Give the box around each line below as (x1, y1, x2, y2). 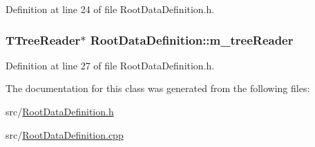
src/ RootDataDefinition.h (6, 104, 114, 118)
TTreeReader (6, 31, 81, 48)
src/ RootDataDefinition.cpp (6, 127, 124, 142)
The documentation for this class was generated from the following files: (6, 81, 310, 95)
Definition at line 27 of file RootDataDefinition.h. (6, 58, 215, 72)
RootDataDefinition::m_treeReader (90, 31, 294, 48)
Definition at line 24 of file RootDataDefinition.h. (6, 2, 215, 16)
